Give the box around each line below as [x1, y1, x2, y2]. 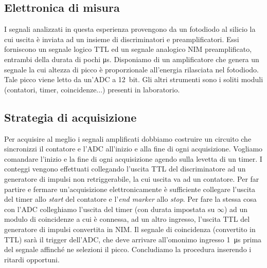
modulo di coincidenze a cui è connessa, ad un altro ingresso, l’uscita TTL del [4, 214, 250, 224]
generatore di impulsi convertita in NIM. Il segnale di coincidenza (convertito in [4, 223, 256, 234]
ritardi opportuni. [4, 254, 60, 264]
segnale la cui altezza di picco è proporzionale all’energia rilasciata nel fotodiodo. [4, 64, 259, 74]
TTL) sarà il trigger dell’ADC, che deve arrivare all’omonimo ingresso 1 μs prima [4, 234, 262, 244]
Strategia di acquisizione [4, 109, 137, 125]
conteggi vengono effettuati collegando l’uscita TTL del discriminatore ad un [4, 163, 246, 174]
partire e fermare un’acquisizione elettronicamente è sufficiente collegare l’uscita [4, 183, 256, 194]
